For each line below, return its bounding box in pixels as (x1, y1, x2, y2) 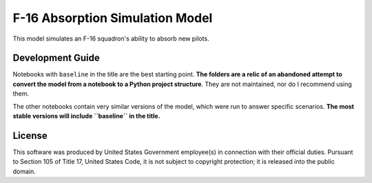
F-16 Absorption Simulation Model (12, 10, 213, 25)
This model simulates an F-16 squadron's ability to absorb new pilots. (12, 34, 209, 43)
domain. (12, 167, 36, 175)
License (12, 129, 48, 141)
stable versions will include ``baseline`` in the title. (12, 112, 161, 120)
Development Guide (12, 52, 100, 64)
